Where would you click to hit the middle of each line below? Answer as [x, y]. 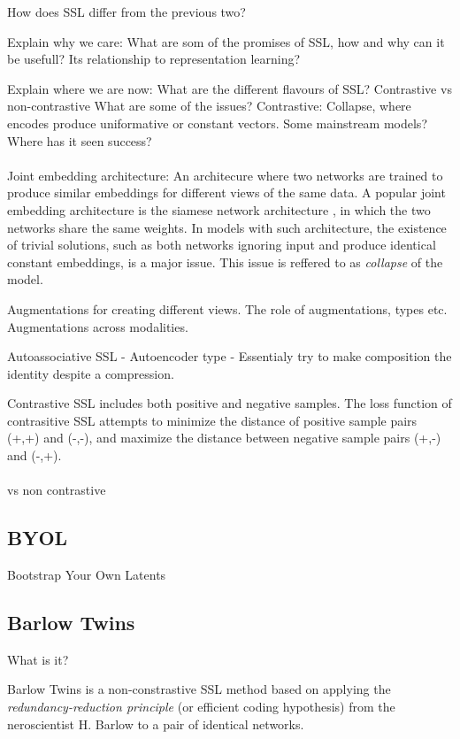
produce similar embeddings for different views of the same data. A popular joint [226, 192]
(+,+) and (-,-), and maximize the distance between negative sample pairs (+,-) [224, 438]
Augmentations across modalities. [98, 326]
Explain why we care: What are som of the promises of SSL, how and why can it [226, 41]
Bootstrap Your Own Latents [87, 575]
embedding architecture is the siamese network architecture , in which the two [219, 209]
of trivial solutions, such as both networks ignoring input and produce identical [222, 245]
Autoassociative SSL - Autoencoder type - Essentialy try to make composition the [230, 356]
